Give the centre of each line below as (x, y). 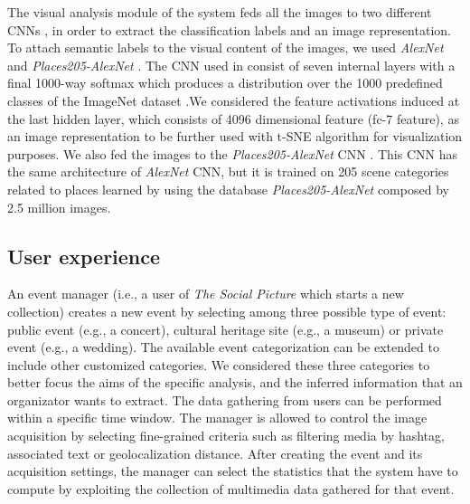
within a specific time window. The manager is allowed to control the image (217, 418)
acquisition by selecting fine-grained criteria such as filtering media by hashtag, (226, 436)
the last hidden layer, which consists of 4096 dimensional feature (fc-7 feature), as (233, 118)
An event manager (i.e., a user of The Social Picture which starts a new (206, 294)
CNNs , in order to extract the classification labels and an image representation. (229, 29)
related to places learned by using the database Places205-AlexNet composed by (228, 189)
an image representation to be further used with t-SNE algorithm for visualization (235, 136)
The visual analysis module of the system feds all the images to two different (220, 12)
